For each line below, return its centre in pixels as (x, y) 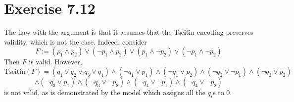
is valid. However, (55, 62)
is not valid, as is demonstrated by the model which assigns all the (105, 92)
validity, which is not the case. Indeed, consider (75, 41)
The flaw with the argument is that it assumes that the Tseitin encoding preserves (129, 32)
